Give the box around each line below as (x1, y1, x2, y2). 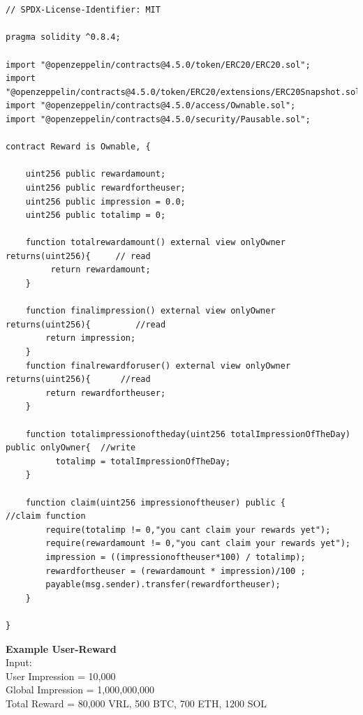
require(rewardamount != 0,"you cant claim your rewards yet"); (45, 538, 350, 549)
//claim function (6, 511, 86, 522)
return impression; (45, 333, 136, 344)
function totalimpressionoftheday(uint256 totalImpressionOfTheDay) (25, 429, 350, 439)
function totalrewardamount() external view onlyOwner (25, 237, 286, 248)
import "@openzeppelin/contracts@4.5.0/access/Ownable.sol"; (6, 101, 296, 111)
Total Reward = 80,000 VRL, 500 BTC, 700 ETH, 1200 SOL (6, 695, 267, 710)
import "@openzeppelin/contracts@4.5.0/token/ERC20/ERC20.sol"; (6, 59, 311, 70)
